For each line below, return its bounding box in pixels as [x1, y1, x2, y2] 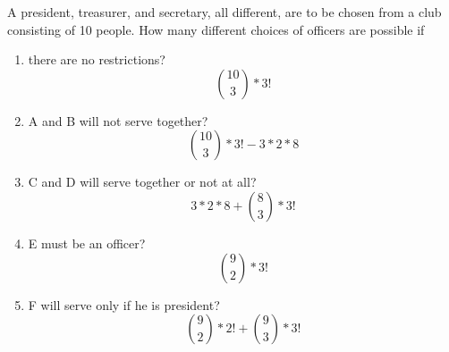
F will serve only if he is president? [28, 295, 220, 314]
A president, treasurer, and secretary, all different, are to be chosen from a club [7, 3, 442, 21]
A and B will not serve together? [28, 111, 208, 130]
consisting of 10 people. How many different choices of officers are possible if [7, 20, 425, 38]
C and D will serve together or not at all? [28, 172, 257, 191]
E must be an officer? [28, 233, 146, 252]
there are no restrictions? [28, 50, 165, 69]
